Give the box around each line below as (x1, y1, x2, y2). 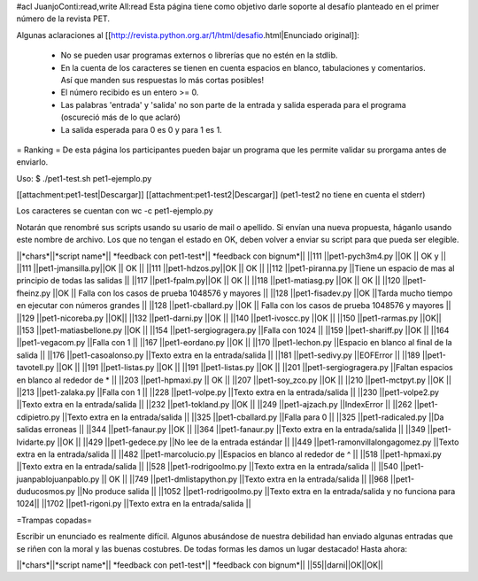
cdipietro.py (16, 412, 61, 422)
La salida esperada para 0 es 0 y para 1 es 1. (60, 124, 222, 135)
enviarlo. (16, 157, 49, 167)
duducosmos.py (16, 486, 75, 497)
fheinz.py (16, 288, 51, 298)
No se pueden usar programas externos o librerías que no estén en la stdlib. (60, 50, 338, 61)
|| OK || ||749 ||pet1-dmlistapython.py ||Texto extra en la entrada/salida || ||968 (101, 474, 389, 484)
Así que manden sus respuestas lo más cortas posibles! (60, 74, 265, 85)
